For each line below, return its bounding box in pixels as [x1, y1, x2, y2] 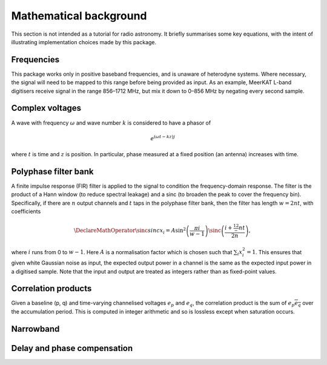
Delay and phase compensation [11, 343, 133, 353]
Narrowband [11, 324, 60, 334]
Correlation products [11, 283, 92, 294]
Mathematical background [11, 9, 148, 22]
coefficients [11, 208, 41, 215]
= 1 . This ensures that [246, 248, 302, 255]
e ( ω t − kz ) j [150, 134, 176, 142]
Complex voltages [11, 103, 82, 113]
